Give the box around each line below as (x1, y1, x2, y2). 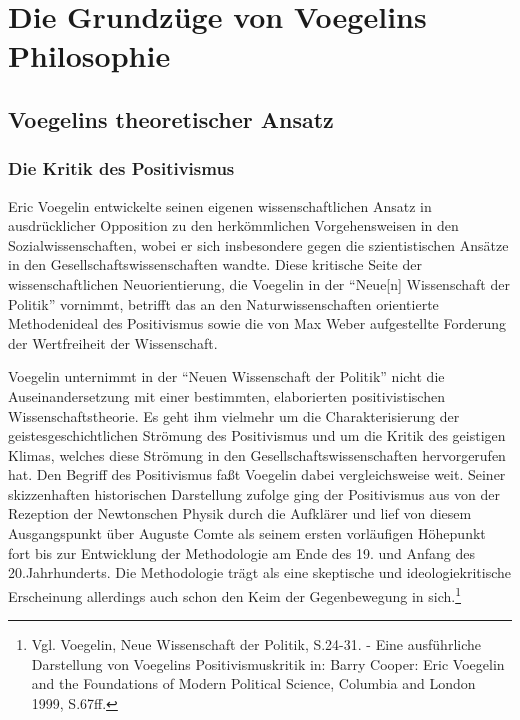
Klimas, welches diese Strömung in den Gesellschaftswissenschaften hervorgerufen (8, 444, 506, 465)
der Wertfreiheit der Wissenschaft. (8, 332, 218, 353)
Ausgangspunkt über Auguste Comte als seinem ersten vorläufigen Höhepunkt (8, 523, 486, 544)
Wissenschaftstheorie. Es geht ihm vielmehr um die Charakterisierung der (8, 405, 460, 426)
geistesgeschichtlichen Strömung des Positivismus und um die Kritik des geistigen (8, 425, 506, 446)
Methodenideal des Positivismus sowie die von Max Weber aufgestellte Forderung (8, 313, 506, 334)
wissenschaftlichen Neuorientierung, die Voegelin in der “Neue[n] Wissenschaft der (8, 273, 510, 294)
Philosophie (8, 35, 171, 76)
